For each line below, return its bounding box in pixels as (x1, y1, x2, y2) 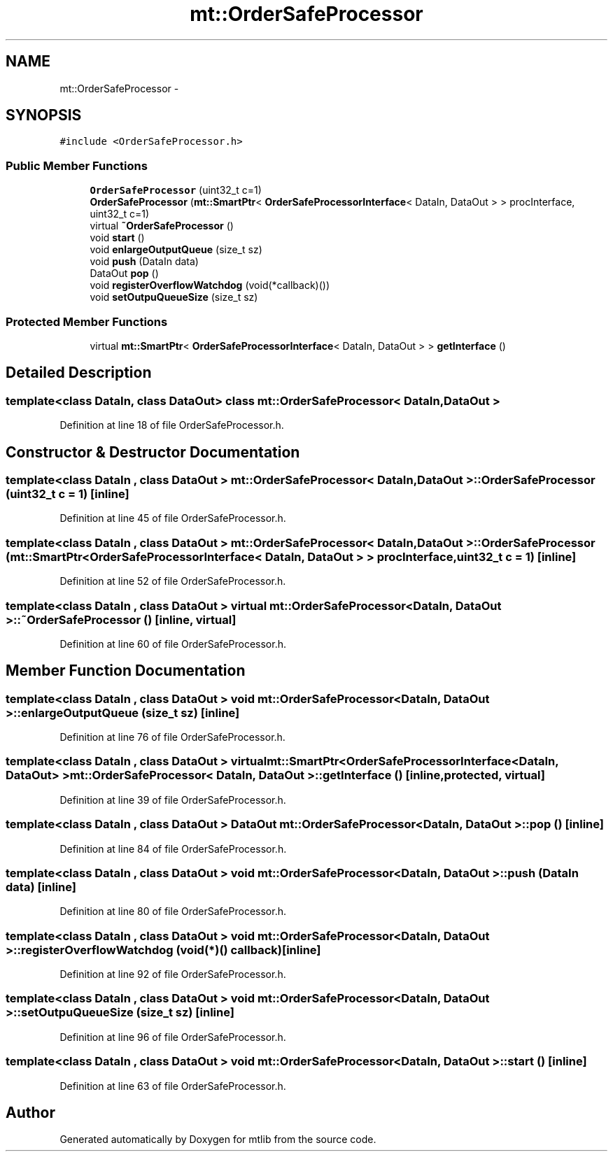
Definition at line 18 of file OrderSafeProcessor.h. (59, 419, 284, 432)
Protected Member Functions (6, 314, 168, 329)
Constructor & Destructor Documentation (6, 443, 300, 461)
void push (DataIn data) (90, 255, 199, 268)
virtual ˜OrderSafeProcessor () (90, 220, 234, 232)
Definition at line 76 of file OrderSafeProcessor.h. (59, 731, 286, 744)
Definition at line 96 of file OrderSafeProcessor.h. (59, 1030, 286, 1043)
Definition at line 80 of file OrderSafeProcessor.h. (59, 905, 286, 918)
